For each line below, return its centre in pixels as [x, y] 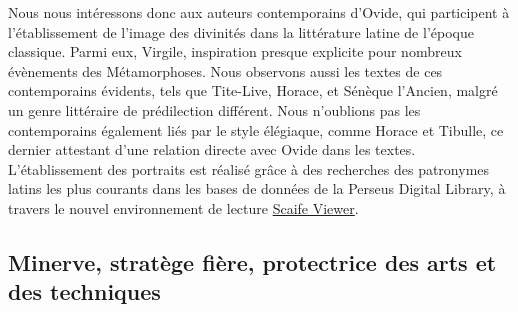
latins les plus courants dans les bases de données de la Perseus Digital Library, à [257, 188]
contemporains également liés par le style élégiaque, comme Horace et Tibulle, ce [256, 129]
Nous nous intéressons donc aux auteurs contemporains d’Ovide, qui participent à [259, 12]
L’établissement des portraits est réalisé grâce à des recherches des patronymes [249, 168]
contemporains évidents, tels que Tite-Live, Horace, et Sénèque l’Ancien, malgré [253, 90]
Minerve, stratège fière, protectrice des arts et [252, 261]
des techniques [84, 291]
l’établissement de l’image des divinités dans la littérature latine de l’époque [241, 31]
